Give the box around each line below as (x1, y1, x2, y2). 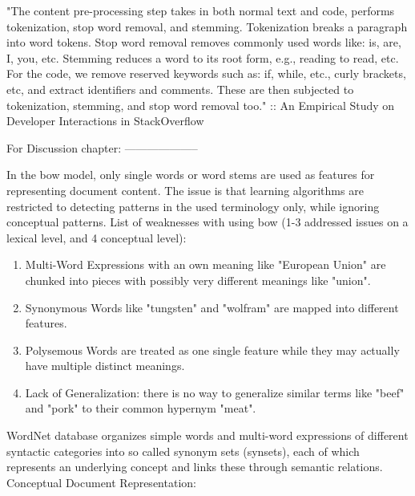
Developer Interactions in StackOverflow (6, 112, 204, 129)
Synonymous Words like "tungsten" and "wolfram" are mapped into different (25, 299, 399, 315)
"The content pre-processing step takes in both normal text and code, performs (6, 2, 395, 18)
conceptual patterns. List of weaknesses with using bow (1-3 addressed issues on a (6, 213, 409, 230)
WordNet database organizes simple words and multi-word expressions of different (6, 427, 409, 444)
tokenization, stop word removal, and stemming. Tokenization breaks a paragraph (6, 18, 408, 35)
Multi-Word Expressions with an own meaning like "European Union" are (25, 256, 386, 273)
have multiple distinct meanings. (25, 357, 185, 374)
